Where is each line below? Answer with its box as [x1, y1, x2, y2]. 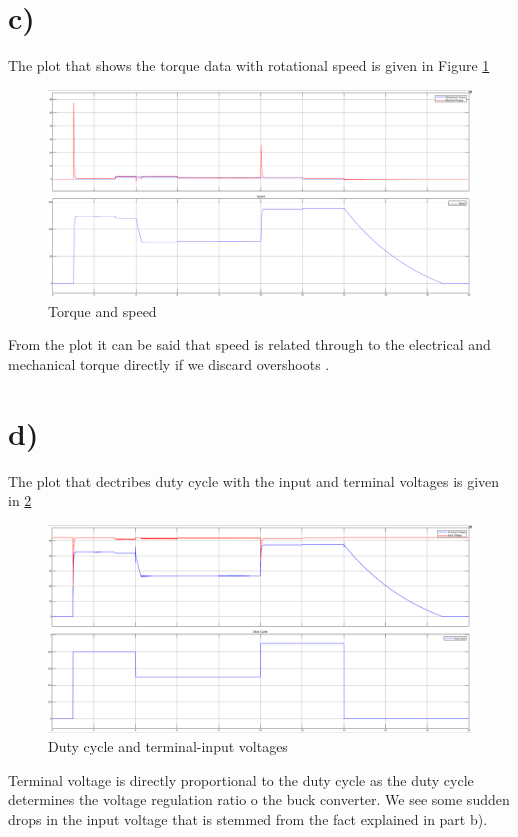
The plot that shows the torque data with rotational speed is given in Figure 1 [8, 55, 490, 76]
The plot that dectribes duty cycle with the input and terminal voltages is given [8, 470, 500, 491]
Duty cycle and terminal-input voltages [48, 736, 288, 757]
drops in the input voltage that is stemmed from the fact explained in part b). [8, 809, 488, 830]
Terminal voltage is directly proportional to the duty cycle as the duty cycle [8, 769, 474, 790]
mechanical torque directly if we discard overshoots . [8, 353, 330, 374]
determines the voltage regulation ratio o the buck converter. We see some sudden [8, 789, 510, 810]
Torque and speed [48, 300, 157, 321]
